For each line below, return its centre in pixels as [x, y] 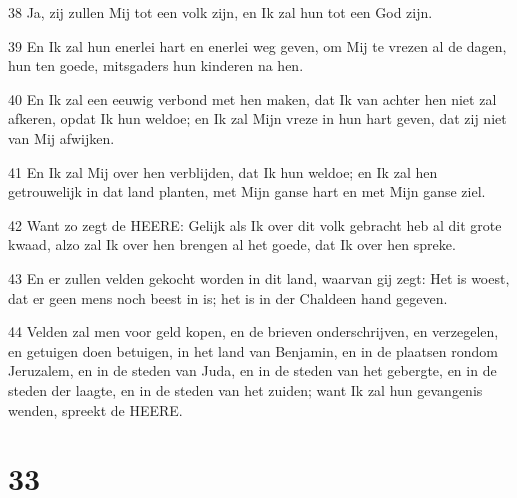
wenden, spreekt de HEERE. [95, 409]
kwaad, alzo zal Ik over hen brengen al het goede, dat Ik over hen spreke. [232, 244]
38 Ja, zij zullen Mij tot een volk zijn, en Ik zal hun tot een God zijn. [220, 12]
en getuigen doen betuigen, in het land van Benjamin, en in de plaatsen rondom [253, 350]
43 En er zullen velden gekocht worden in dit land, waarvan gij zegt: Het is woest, [259, 277]
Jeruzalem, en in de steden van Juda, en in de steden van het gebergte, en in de [252, 370]
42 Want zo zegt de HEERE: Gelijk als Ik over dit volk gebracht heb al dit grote [255, 224]
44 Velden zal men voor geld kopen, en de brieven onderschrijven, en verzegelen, [253, 331]
